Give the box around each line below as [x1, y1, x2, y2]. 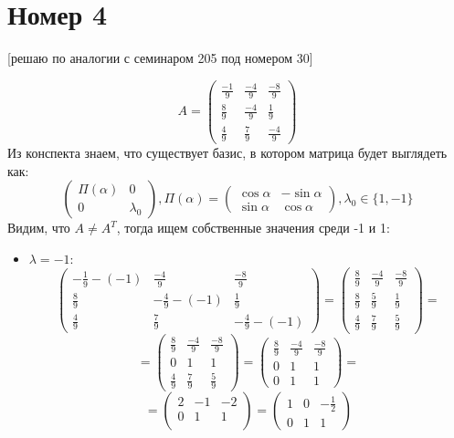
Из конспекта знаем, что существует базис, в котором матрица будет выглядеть [7, 142, 448, 162]
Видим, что [7, 218, 70, 237]
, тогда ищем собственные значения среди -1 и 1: [116, 218, 390, 237]
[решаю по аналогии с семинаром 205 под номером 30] [7, 48, 313, 68]
